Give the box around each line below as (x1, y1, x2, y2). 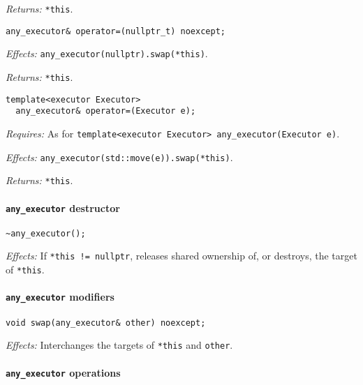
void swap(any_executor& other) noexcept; (6, 317, 206, 328)
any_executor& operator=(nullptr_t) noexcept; (6, 26, 225, 36)
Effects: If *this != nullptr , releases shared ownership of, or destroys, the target (6, 248, 357, 263)
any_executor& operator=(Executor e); (15, 106, 196, 116)
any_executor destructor (6, 200, 120, 215)
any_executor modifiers (6, 289, 114, 304)
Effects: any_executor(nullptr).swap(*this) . (6, 46, 208, 61)
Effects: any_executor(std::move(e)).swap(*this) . (6, 149, 233, 164)
